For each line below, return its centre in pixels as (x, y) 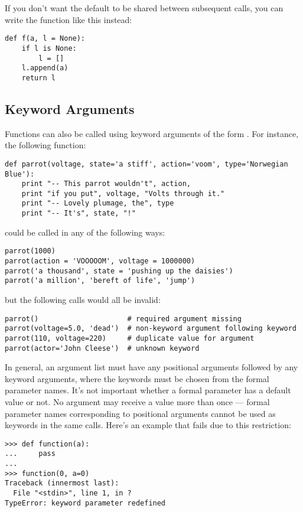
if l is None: (49, 48)
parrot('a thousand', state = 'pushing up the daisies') (119, 271)
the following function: (45, 145)
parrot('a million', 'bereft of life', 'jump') (100, 281)
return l (38, 78)
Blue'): (20, 174)
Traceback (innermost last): (62, 483)
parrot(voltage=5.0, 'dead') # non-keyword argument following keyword (151, 329)
